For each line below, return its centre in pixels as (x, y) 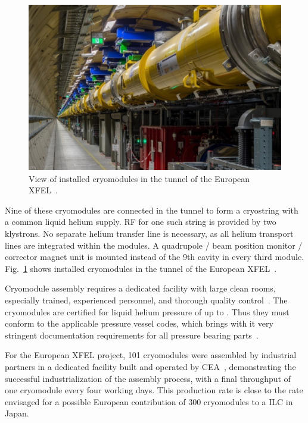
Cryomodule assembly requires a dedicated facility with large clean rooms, (140, 288)
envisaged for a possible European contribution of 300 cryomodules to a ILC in (149, 401)
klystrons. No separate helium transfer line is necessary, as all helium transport (149, 233)
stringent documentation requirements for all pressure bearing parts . (132, 335)
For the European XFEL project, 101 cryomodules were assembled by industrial (151, 355)
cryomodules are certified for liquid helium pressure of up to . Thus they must (147, 311)
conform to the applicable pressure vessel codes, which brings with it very (139, 323)
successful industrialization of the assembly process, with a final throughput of (148, 378)
